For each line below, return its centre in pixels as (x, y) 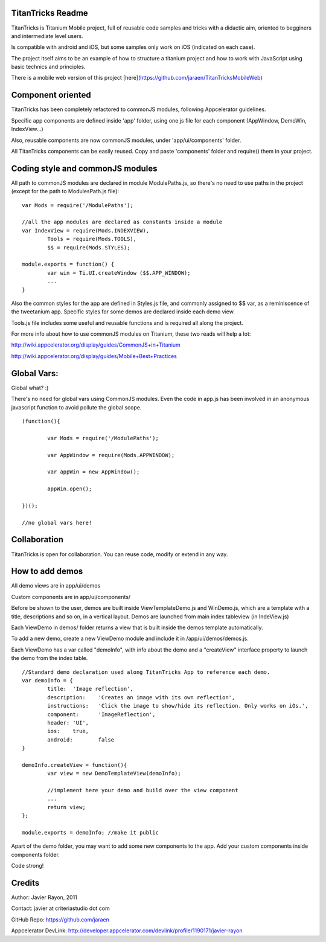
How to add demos (47, 572)
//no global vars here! (57, 523)
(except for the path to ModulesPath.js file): (65, 191)
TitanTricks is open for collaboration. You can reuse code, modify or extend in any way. (120, 554)
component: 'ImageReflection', (102, 714)
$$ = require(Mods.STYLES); (89, 247)
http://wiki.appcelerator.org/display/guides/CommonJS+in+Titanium (96, 345)
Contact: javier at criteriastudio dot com (60, 908)
